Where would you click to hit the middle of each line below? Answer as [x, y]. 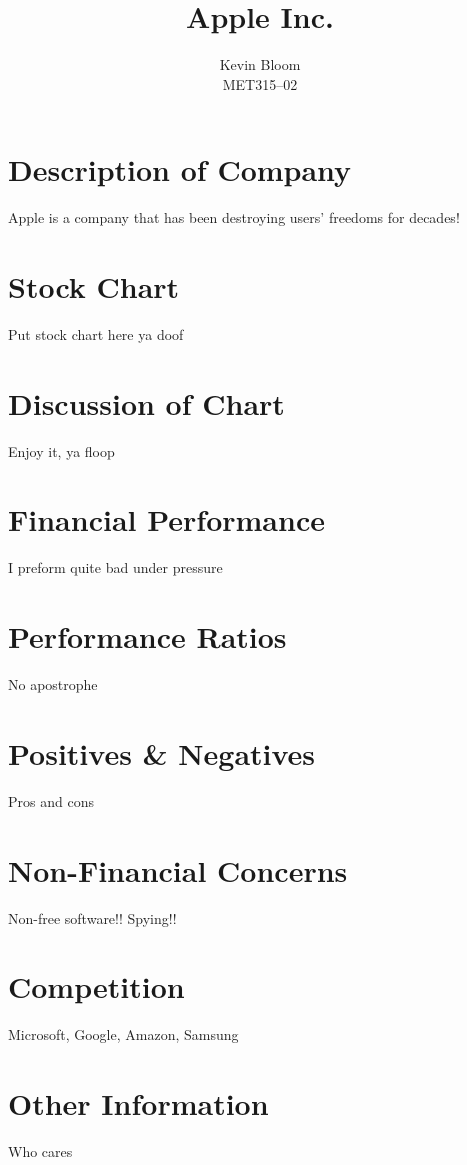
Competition [96, 986]
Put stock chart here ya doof [96, 333]
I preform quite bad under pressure [115, 567]
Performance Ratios [147, 636]
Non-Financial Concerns [178, 869]
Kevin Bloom [260, 64]
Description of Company [180, 169]
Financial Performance [166, 519]
